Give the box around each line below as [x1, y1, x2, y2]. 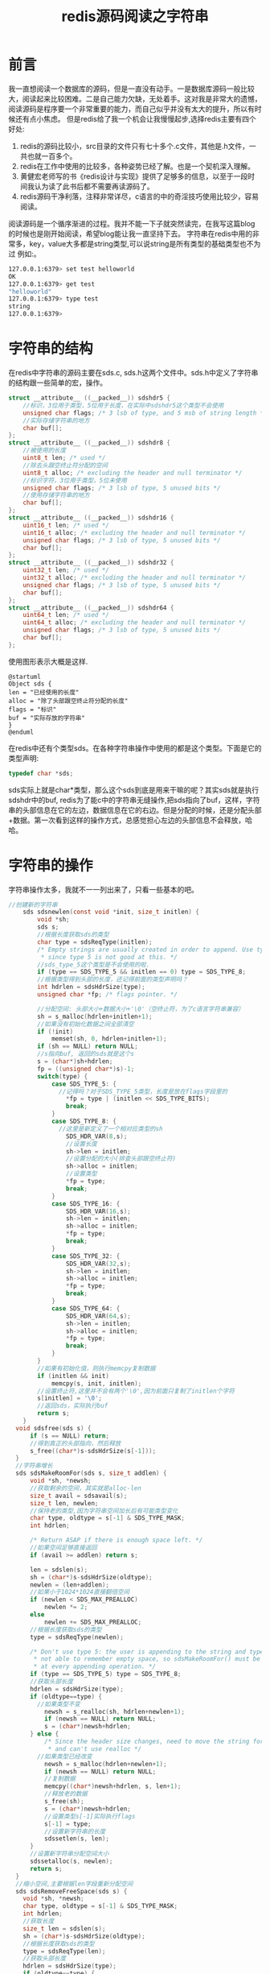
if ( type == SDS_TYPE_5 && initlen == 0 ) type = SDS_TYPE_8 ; [37, 968, 247, 976]
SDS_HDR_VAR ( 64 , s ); [65, 1312, 131, 1320]
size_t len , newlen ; [29, 1499, 99, 1507]
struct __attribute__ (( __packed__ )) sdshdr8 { [8, 439, 171, 447]
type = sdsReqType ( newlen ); [29, 1633, 125, 1641]
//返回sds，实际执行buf [37, 1402, 108, 1410]
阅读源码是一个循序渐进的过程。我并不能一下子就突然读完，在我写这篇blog [8, 218, 256, 228]
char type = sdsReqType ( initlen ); [37, 937, 153, 946]
